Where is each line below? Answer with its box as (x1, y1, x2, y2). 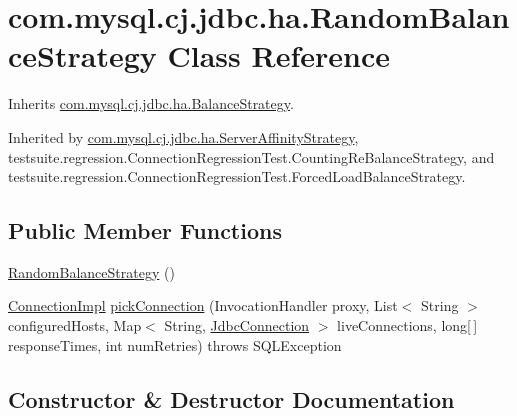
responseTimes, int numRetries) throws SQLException (8, 334, 342, 355)
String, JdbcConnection (164, 315, 310, 336)
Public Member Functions (8, 215, 282, 246)
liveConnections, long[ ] (337, 315, 478, 336)
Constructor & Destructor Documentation (8, 383, 455, 414)
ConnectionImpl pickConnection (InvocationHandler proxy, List (8, 295, 398, 316)
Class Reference (167, 35, 390, 76)
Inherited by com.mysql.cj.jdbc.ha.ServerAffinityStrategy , (8, 126, 359, 147)
